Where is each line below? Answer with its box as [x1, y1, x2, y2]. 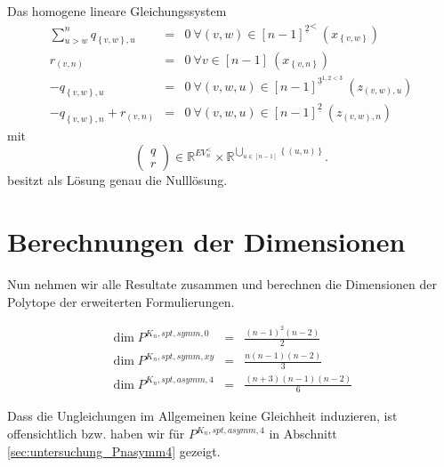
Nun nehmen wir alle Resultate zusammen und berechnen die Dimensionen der [7, 275, 437, 294]
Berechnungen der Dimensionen [7, 223, 406, 260]
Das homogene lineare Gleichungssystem [7, 2, 227, 20]
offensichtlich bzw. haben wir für [7, 424, 185, 443]
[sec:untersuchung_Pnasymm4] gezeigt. [7, 441, 221, 460]
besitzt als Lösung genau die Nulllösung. [7, 171, 228, 189]
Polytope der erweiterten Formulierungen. [7, 292, 235, 310]
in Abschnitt [269, 424, 337, 443]
